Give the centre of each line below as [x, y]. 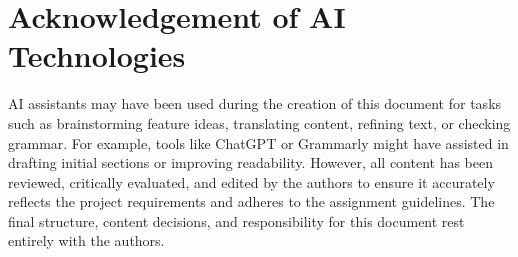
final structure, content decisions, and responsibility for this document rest [236, 220]
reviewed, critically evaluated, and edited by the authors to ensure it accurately [251, 181]
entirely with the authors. [86, 240]
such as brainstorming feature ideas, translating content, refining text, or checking [259, 122]
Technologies [97, 55]
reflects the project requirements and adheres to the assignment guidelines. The [251, 201]
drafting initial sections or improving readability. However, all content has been [251, 162]
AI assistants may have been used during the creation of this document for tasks [255, 103]
